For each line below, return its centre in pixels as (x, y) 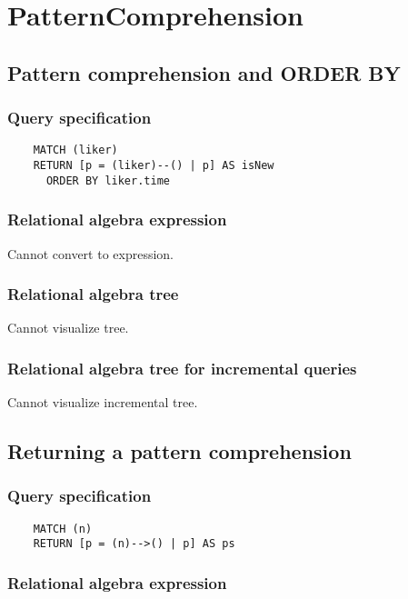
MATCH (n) (63, 529)
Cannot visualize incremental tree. (103, 402)
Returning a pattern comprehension (179, 451)
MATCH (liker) (75, 150)
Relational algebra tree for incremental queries (182, 368)
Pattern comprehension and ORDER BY (204, 72)
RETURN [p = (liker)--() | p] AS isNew (154, 166)
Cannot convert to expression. (91, 253)
